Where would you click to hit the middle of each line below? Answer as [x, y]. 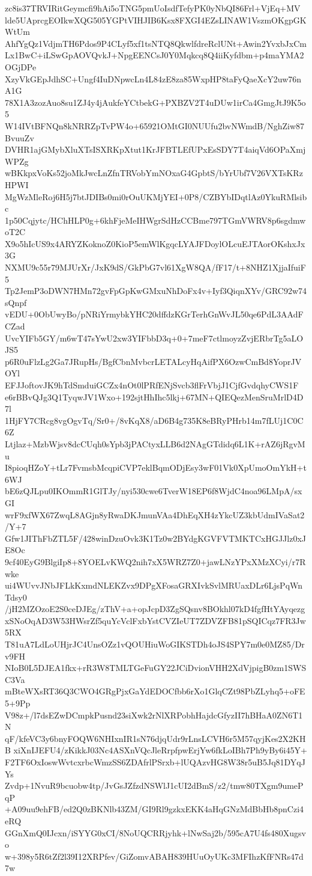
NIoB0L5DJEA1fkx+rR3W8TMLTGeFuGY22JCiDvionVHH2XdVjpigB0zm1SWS [156, 668]
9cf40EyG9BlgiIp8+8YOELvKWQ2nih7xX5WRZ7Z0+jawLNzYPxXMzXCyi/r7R [155, 561]
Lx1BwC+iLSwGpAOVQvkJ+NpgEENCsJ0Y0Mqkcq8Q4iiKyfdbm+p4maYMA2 [154, 55]
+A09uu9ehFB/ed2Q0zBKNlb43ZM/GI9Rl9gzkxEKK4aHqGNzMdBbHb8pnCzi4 [154, 809]
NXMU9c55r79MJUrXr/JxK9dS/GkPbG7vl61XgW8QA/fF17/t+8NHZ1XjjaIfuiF [155, 267]
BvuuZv [19, 137]
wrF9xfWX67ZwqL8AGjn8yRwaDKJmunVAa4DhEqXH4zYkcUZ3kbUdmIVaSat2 [155, 514]
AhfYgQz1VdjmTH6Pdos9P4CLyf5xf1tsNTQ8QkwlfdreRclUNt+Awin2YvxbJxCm [156, 43]
